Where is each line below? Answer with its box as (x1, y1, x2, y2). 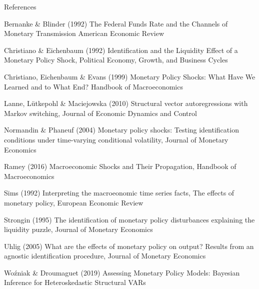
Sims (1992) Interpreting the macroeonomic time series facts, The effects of (4, 187, 234, 198)
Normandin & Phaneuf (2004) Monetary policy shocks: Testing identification (4, 124, 239, 135)
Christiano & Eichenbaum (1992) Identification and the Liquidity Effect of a (4, 44, 238, 55)
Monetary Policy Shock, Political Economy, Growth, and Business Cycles (4, 54, 228, 65)
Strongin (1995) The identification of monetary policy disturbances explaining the (4, 214, 255, 224)
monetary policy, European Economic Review (4, 197, 143, 207)
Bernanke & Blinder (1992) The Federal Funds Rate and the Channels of (4, 18, 228, 28)
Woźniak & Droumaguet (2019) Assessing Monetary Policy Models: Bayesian (4, 267, 240, 277)
